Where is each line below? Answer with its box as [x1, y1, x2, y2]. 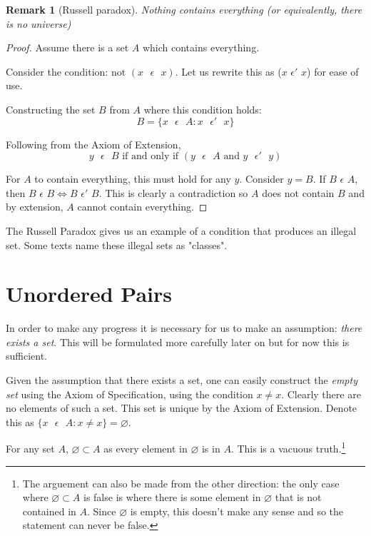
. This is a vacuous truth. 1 [230, 439, 346, 456]
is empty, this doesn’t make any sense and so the [130, 503, 344, 518]
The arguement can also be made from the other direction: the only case [22, 475, 340, 490]
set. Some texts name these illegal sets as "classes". [6, 237, 228, 252]
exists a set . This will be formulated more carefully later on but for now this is [6, 334, 350, 349]
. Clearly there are [281, 386, 361, 401]
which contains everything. [142, 40, 260, 55]
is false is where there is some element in [83, 490, 261, 505]
